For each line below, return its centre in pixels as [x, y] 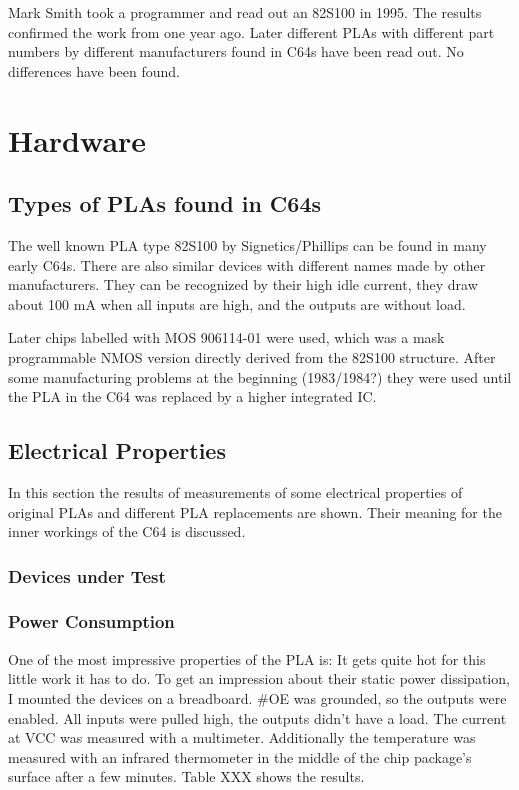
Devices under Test [87, 575]
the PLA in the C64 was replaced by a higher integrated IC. [192, 396]
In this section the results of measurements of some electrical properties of [235, 491]
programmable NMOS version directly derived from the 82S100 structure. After [252, 356]
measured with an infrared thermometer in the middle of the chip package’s [240, 756]
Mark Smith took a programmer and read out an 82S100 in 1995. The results [245, 12]
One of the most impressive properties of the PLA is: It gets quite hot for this [247, 658]
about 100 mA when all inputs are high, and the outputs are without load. [237, 303]
